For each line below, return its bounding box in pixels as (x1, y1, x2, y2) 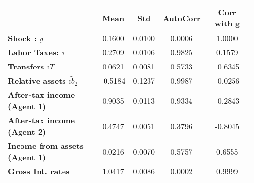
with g (214, 18, 240, 29)
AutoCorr (163, 12, 201, 23)
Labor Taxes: (8, 46, 59, 58)
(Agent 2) (8, 126, 46, 137)
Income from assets (8, 140, 84, 151)
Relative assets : (8, 75, 71, 86)
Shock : (8, 32, 37, 44)
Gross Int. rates (8, 165, 70, 177)
